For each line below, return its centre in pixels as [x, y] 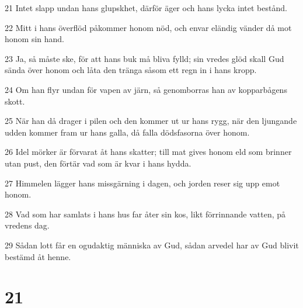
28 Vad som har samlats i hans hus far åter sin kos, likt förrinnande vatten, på [145, 214]
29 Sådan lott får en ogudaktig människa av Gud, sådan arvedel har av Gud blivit [152, 245]
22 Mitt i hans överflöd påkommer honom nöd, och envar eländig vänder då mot [148, 27]
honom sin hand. [34, 39]
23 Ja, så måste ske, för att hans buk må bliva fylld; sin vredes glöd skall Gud [144, 58]
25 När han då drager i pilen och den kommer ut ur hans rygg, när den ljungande [151, 121]
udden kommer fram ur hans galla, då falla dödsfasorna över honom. [127, 132]
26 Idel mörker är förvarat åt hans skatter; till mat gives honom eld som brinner [148, 152]
